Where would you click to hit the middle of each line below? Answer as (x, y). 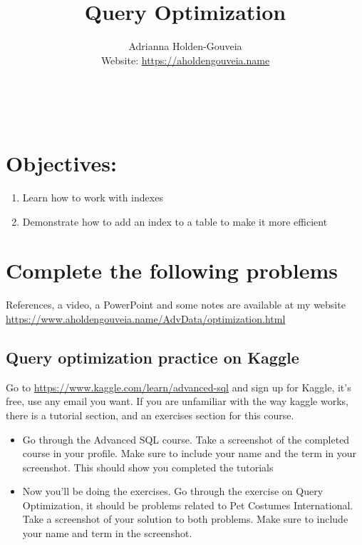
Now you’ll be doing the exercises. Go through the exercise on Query (173, 491)
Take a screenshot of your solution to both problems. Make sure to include (185, 519)
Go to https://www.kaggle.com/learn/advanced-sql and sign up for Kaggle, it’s (179, 387)
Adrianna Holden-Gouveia (185, 46)
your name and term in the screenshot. (107, 533)
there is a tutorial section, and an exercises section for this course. (150, 415)
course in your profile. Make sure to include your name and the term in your (190, 453)
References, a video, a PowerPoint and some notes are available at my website (176, 305)
